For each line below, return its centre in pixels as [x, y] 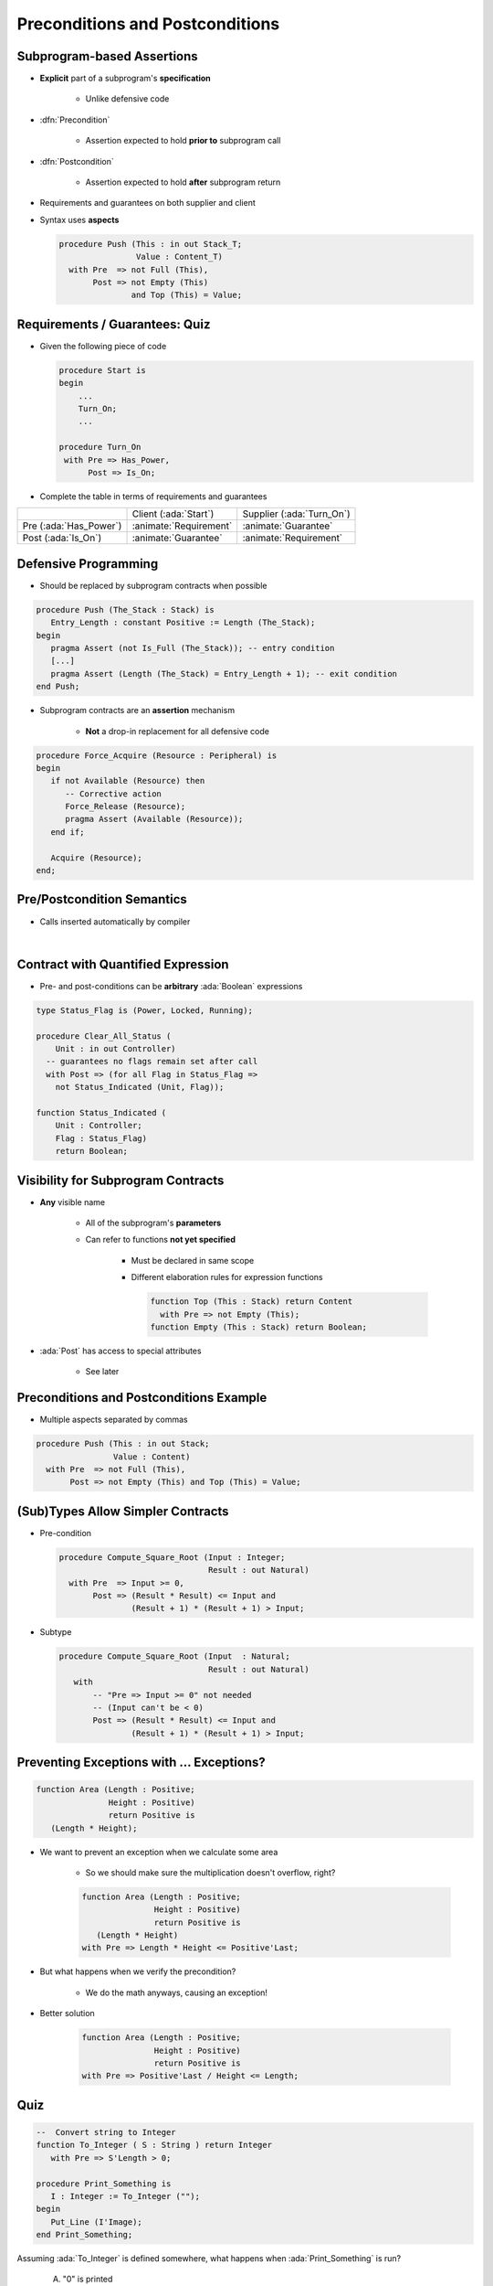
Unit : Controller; [99, 1126]
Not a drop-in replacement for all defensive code [177, 731]
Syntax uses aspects [79, 219]
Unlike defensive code [127, 99]
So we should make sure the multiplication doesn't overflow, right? [210, 1872]
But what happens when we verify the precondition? [138, 1971]
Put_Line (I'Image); [97, 2222]
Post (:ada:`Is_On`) [62, 538]
